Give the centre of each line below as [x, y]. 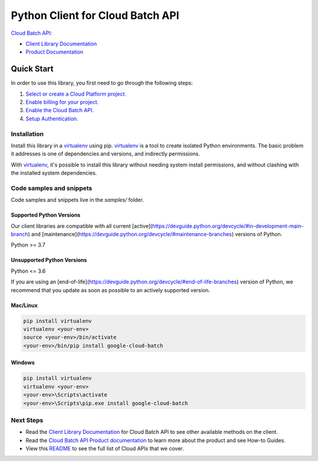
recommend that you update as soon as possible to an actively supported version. [110, 290]
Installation [27, 134]
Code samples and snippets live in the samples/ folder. [77, 200]
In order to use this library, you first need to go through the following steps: [102, 83]
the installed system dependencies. [54, 173]
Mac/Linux [24, 305]
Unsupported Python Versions [49, 260]
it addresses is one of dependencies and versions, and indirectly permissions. [105, 154]
